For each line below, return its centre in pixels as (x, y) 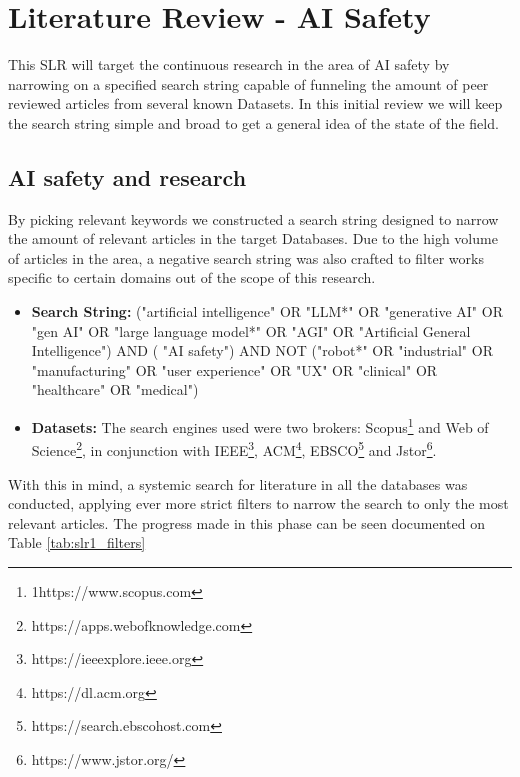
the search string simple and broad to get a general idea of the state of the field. (253, 122)
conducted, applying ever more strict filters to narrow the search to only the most (258, 503)
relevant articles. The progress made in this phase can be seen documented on (246, 522)
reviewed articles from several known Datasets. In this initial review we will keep (255, 103)
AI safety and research (127, 176)
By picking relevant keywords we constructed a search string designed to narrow (253, 218)
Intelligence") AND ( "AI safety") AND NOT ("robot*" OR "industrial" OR (262, 350)
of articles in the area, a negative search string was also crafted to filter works (246, 257)
